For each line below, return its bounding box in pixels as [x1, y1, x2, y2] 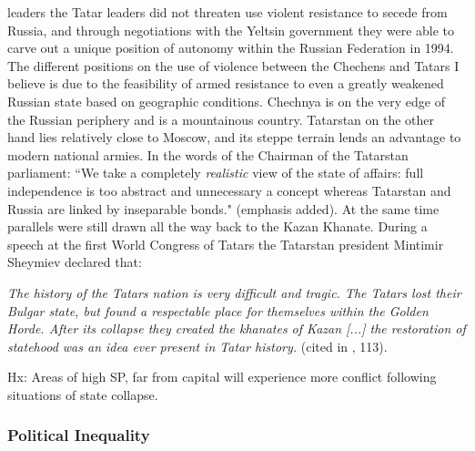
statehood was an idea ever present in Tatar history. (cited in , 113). [7, 336, 388, 355]
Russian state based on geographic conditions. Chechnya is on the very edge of [7, 91, 445, 110]
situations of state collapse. [7, 384, 158, 404]
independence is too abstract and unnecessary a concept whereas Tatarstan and [7, 180, 451, 200]
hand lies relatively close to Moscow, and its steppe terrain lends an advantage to [7, 128, 461, 147]
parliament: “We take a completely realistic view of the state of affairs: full [7, 163, 424, 182]
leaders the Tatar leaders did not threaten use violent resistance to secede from [7, 3, 448, 21]
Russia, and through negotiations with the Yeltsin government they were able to [7, 20, 455, 39]
